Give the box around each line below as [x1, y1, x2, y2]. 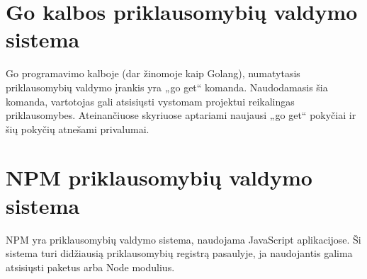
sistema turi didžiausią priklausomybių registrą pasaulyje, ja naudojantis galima [6, 246, 353, 261]
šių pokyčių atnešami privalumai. [6, 121, 149, 136]
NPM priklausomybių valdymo [6, 163, 312, 192]
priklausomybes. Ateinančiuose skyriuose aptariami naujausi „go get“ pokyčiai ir [6, 108, 356, 123]
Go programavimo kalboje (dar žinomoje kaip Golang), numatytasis [6, 66, 300, 81]
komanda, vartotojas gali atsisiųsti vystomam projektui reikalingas [6, 93, 295, 108]
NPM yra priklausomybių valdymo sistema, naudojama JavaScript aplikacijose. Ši [6, 232, 361, 246]
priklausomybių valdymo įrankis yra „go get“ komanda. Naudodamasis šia [6, 79, 328, 94]
